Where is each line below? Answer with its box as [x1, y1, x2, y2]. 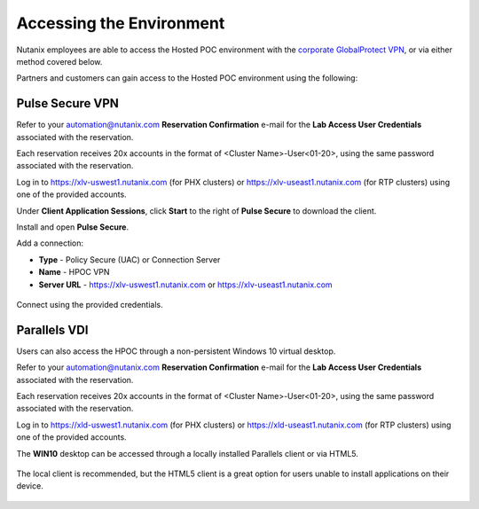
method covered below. [16, 56, 103, 67]
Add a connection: [16, 238, 84, 248]
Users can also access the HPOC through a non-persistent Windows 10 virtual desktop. [16, 346, 336, 356]
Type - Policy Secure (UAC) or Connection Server [38, 254, 221, 265]
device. [16, 481, 43, 491]
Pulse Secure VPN [16, 96, 120, 111]
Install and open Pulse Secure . [16, 222, 129, 232]
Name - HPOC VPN [38, 267, 110, 278]
